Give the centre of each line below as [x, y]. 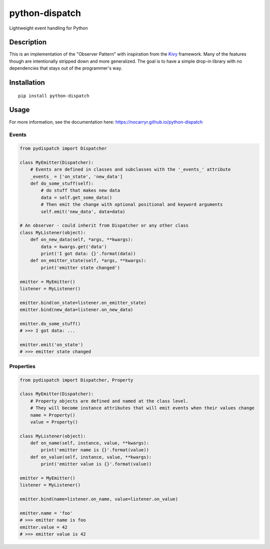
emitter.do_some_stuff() [50, 324]
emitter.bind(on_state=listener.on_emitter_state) [83, 303]
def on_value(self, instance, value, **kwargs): [91, 457]
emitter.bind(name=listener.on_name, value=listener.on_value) [99, 499]
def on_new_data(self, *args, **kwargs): [82, 240]
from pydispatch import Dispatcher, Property [76, 380]
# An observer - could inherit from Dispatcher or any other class [104, 226]
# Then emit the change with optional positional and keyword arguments [132, 205]
